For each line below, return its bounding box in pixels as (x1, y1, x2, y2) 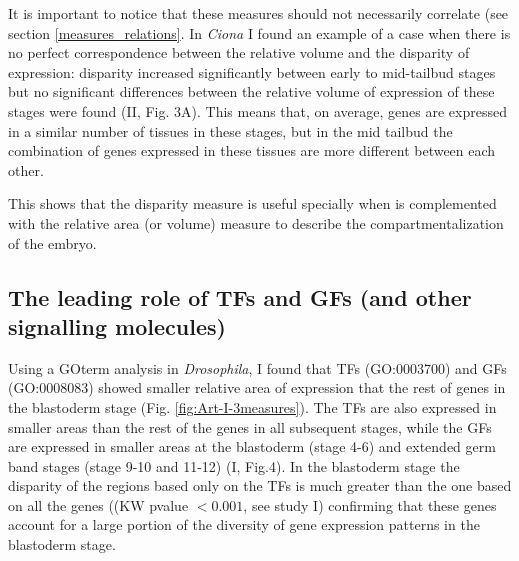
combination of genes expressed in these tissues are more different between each (8, 140, 496, 161)
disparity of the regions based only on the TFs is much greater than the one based (8, 475, 512, 496)
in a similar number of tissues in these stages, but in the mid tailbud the (8, 120, 453, 141)
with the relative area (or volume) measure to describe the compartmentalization (8, 212, 504, 233)
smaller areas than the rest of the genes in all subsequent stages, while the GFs (8, 416, 492, 437)
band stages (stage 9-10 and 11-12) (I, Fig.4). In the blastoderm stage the (8, 455, 460, 476)
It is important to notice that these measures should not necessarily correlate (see (8, 3, 509, 23)
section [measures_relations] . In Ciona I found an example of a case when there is (8, 22, 511, 43)
